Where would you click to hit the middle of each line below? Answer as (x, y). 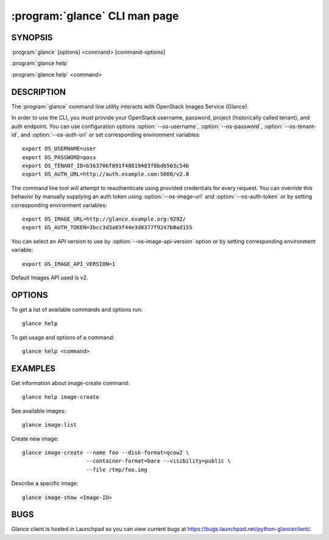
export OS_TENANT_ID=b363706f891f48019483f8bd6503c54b (106, 166)
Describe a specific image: (45, 483)
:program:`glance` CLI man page (95, 16)
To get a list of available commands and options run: (77, 309)
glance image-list (50, 425)
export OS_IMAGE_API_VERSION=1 (69, 264)
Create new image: (35, 438)
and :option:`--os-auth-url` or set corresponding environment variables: (110, 135)
